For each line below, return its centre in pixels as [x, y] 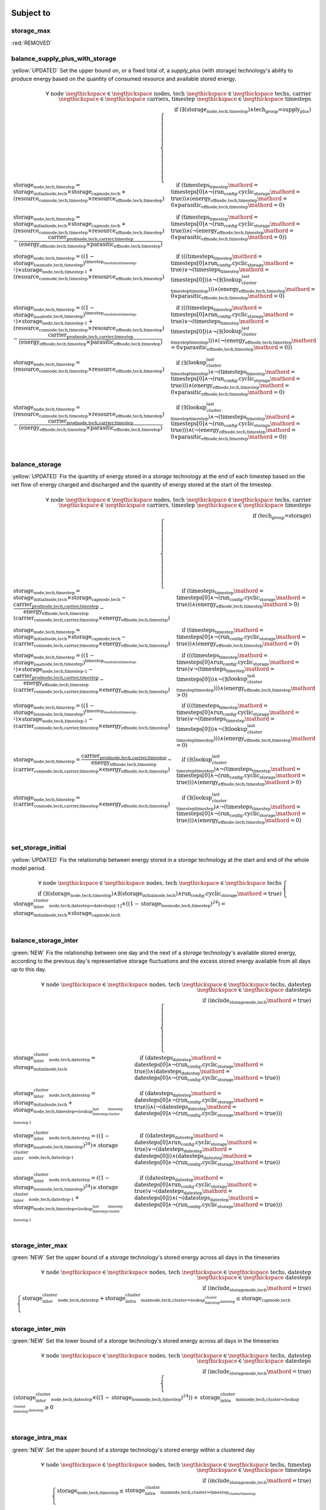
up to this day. [29, 969]
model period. [29, 868]
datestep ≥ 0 [41, 1408]
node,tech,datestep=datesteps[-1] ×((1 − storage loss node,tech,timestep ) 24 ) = [137, 904]
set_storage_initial [39, 847]
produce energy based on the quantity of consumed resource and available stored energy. [124, 79]
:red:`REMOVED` [32, 43]
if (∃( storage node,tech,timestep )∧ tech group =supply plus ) [243, 111]
